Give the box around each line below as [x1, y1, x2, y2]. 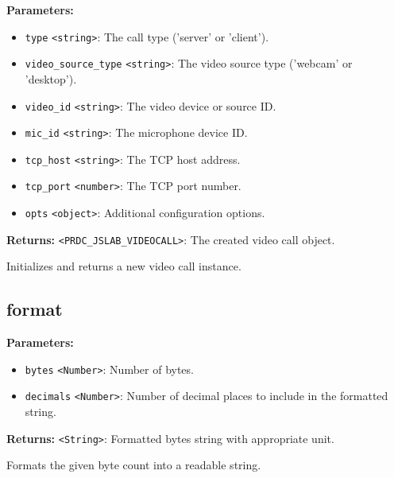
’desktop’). [25, 70, 77, 87]
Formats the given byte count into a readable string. [6, 457, 261, 473]
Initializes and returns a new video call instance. [6, 258, 241, 274]
